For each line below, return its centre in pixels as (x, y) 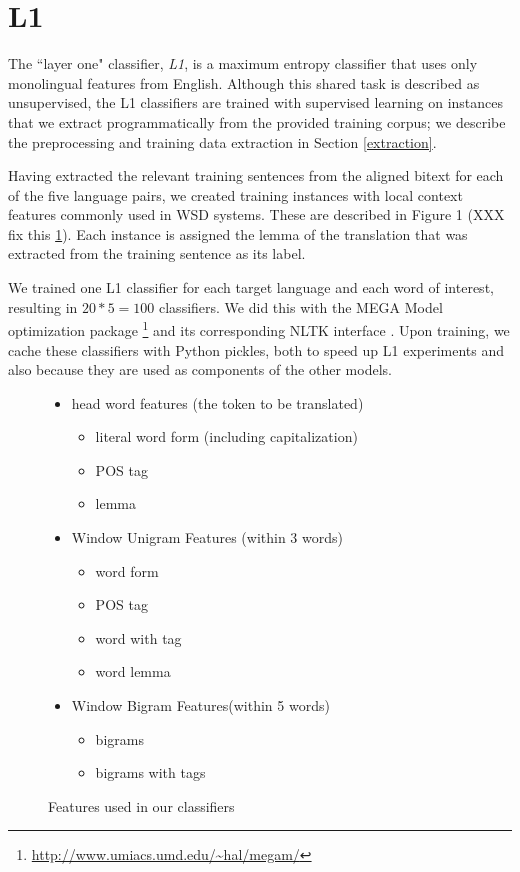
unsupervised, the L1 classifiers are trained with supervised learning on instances (256, 102)
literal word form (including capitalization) (226, 436)
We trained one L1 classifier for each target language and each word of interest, (251, 287)
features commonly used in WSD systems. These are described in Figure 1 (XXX (256, 214)
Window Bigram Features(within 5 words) (200, 705)
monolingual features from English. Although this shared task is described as (244, 82)
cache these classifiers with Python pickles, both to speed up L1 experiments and (256, 349)
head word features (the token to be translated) (217, 402)
